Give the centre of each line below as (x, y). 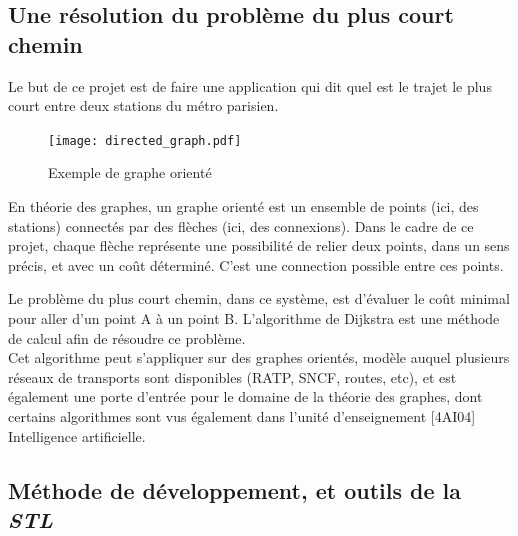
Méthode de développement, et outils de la (234, 489)
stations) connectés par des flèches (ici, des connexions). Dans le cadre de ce (241, 225)
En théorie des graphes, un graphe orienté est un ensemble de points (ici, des (243, 206)
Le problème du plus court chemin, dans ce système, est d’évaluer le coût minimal (259, 298)
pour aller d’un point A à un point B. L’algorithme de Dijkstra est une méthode (254, 318)
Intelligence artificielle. (77, 435)
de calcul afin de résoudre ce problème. (127, 337)
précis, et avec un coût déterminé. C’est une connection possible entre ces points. (256, 264)
